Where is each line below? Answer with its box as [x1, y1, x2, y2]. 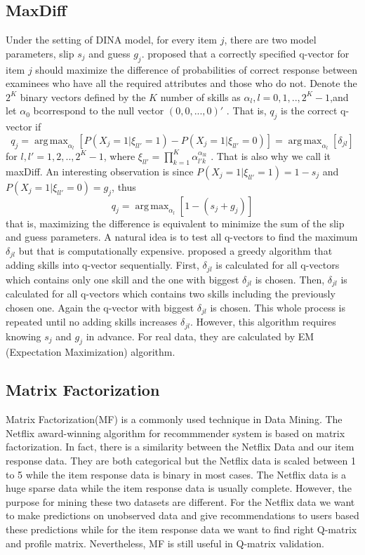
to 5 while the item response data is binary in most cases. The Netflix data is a [6, 467, 347, 481]
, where [103, 148, 135, 163]
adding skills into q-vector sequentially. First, [6, 258, 199, 272]
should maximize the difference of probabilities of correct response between [35, 62, 357, 76]
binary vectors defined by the [20, 89, 146, 104]
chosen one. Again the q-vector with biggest [6, 300, 194, 314]
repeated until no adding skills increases [6, 314, 178, 329]
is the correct [281, 103, 338, 118]
